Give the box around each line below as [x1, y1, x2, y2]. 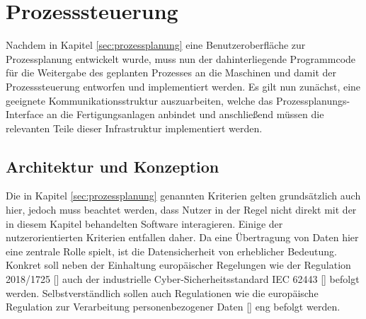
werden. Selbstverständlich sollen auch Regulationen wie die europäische [6, 285, 319, 300]
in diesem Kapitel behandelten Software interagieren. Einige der [6, 216, 283, 231]
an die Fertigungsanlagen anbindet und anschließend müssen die [46, 107, 324, 122]
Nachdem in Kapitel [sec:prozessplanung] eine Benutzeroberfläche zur [6, 37, 306, 52]
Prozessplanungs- [275, 93, 350, 108]
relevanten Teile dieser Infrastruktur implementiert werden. [6, 120, 263, 135]
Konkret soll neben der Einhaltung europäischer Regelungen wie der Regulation [6, 257, 351, 272]
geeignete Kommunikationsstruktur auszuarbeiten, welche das [6, 93, 273, 108]
